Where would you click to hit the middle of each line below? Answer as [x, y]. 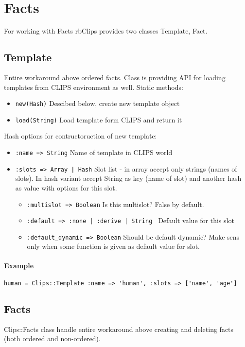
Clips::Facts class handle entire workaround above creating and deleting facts [119, 329]
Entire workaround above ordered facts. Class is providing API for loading [115, 77]
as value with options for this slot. [66, 187]
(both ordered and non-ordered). [52, 338]
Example [19, 265]
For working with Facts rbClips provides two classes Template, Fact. [106, 31]
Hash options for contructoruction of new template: [80, 136]
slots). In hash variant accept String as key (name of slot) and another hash [128, 178]
